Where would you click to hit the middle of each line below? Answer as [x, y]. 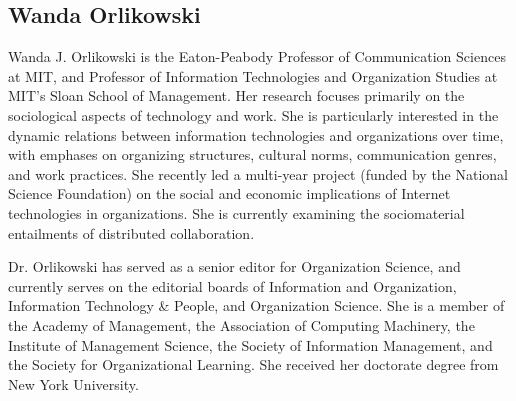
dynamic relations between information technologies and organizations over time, [256, 134]
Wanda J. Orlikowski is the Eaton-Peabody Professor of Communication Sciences [257, 56]
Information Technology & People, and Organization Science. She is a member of [256, 305]
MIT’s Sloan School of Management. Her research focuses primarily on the [236, 95]
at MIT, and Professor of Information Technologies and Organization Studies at [253, 75]
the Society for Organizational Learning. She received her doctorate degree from [253, 364]
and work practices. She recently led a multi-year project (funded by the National [258, 173]
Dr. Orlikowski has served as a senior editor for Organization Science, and [234, 266]
